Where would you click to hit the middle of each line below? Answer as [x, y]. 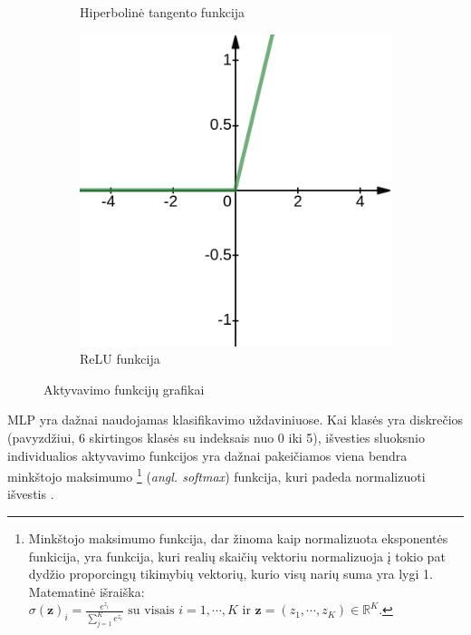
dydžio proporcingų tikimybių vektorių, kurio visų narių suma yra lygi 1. [231, 574]
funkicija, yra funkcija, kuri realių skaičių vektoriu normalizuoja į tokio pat [237, 556]
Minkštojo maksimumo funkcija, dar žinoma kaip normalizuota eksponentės [238, 538]
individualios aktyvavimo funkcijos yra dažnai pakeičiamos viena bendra [207, 455]
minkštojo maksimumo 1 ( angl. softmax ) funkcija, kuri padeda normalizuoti [216, 475]
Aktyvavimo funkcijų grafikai [124, 389]
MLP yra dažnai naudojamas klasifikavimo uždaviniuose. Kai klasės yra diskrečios [235, 420]
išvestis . [31, 494]
